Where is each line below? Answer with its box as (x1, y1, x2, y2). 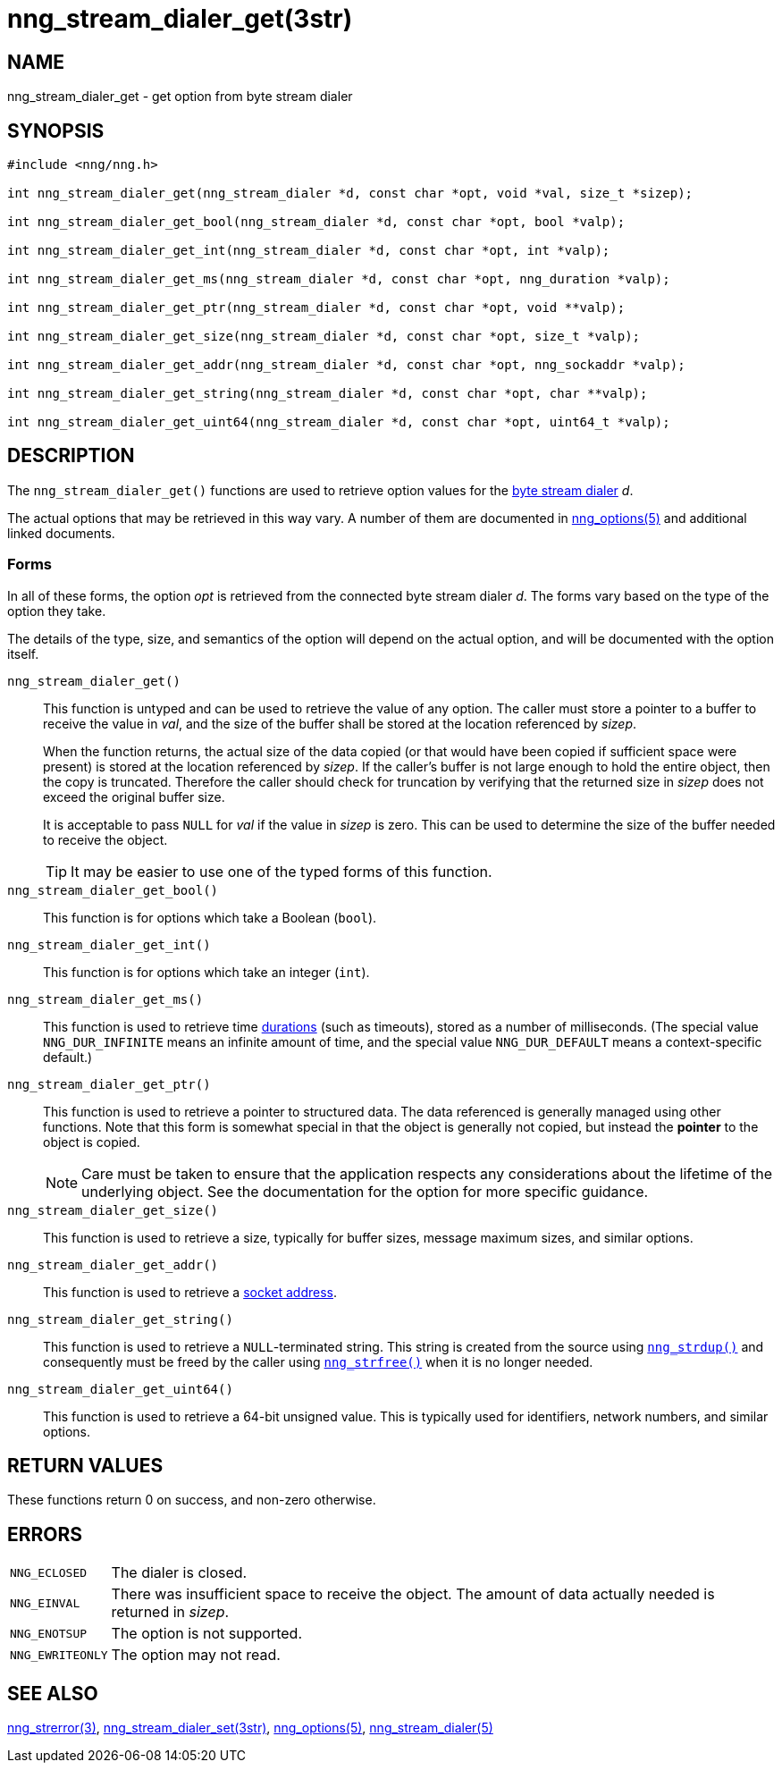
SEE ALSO (7, 1681, 98, 1705)
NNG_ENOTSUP (10, 1626, 88, 1640)
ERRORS (7, 1522, 83, 1546)
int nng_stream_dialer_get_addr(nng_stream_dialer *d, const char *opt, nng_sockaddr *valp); (7, 358, 685, 373)
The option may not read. (111, 1646, 281, 1665)
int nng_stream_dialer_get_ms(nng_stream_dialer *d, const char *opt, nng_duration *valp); (7, 272, 670, 287)
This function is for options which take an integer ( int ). (43, 964, 370, 980)
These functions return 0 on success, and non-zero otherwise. (7, 1492, 376, 1508)
